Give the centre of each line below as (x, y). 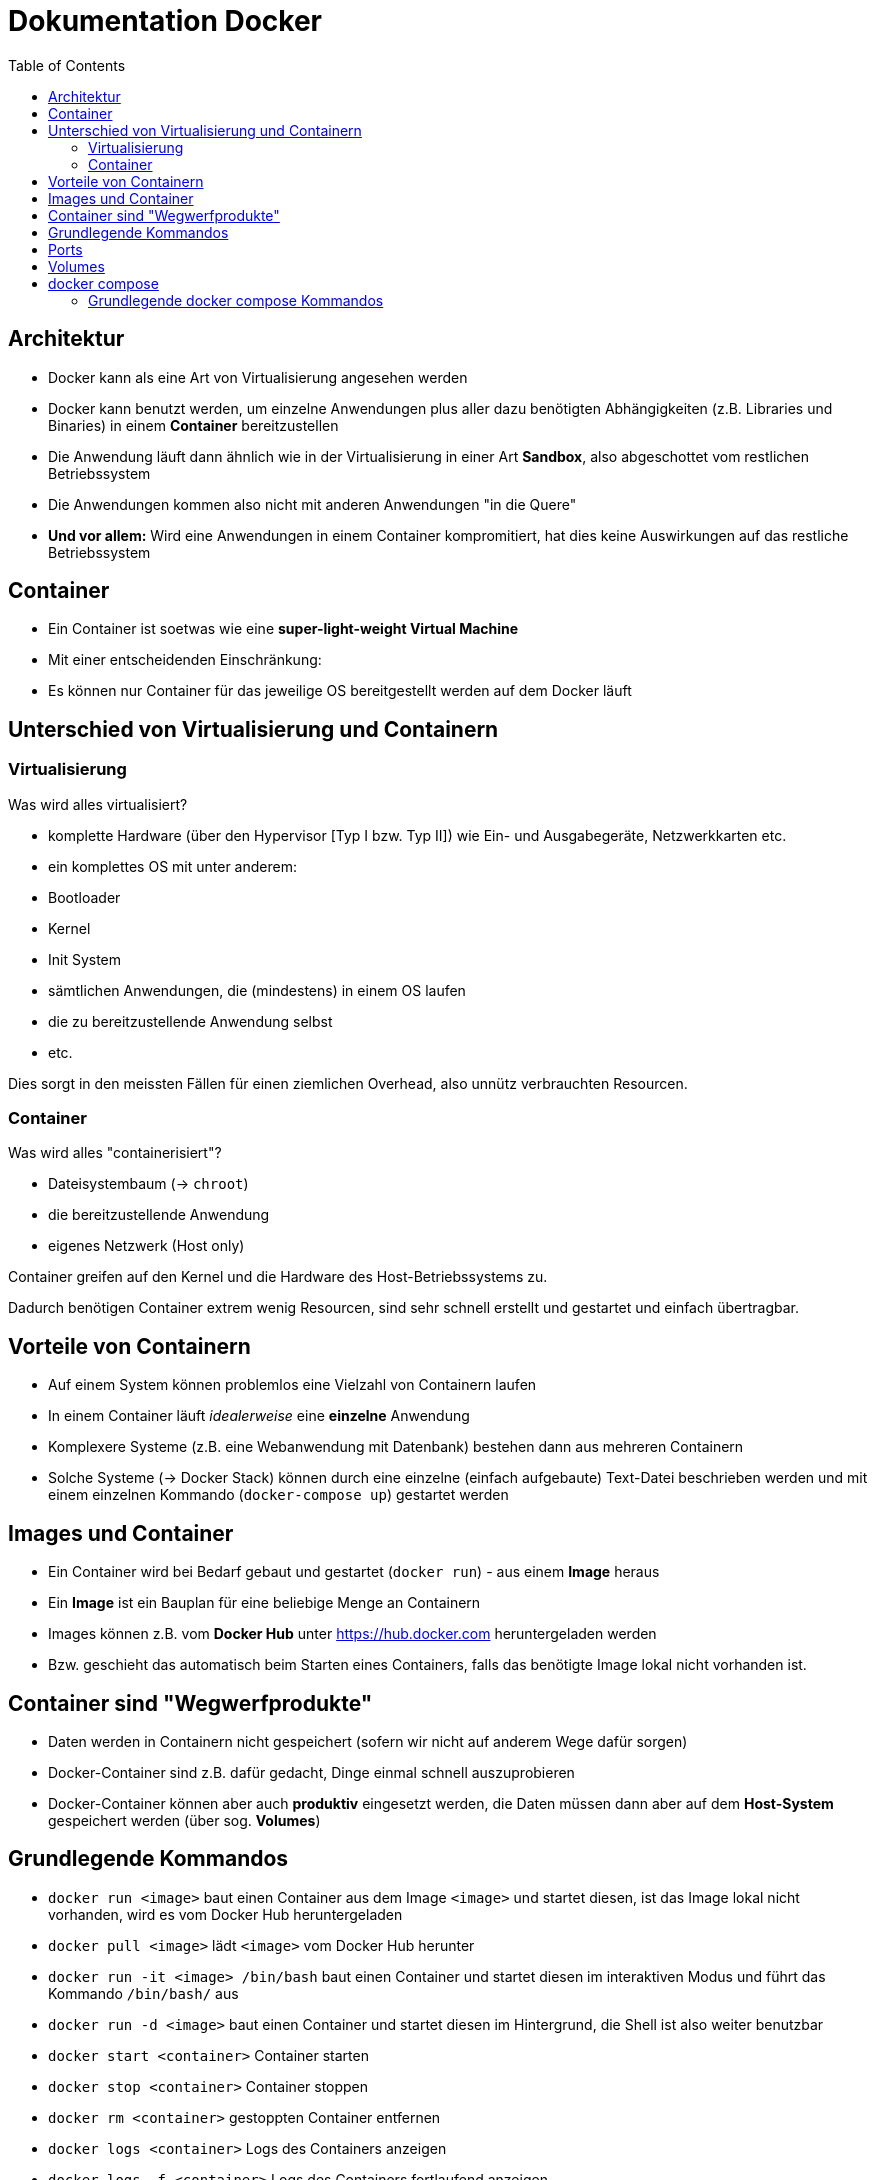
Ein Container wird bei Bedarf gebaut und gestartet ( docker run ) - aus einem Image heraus (354, 1572)
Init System (85, 959)
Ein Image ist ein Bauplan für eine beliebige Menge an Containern (264, 1603)
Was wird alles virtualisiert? (98, 804)
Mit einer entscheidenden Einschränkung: (185, 660)
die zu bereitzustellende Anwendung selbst (190, 1021)
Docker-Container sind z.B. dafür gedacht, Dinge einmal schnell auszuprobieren (311, 1772)
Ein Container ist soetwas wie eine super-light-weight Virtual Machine (283, 629)
